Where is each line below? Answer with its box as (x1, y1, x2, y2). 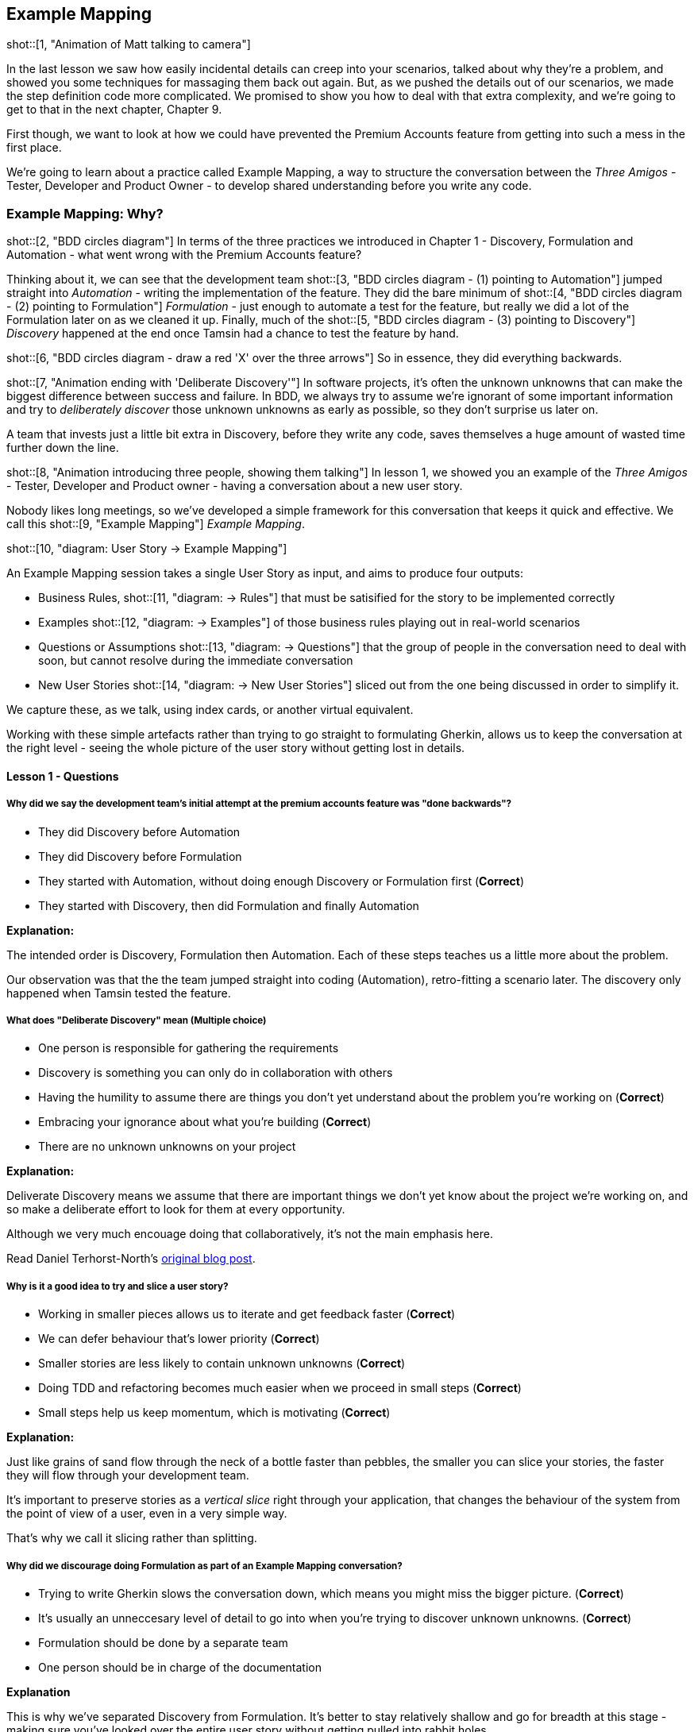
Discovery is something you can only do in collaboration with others (38, 1066, 393, 1080)
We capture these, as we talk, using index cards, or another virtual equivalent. (6, 703, 414, 717)
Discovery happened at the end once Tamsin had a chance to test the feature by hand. (6, 326, 459, 341)
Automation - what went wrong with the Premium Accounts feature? (6, 248, 362, 262)
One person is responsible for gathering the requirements (38, 1041, 339, 1055)
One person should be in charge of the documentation (38, 1660, 322, 1674)
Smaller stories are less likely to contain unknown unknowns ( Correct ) (38, 1356, 406, 1371)
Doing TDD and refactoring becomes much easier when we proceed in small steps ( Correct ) (38, 1381, 522, 1395)
